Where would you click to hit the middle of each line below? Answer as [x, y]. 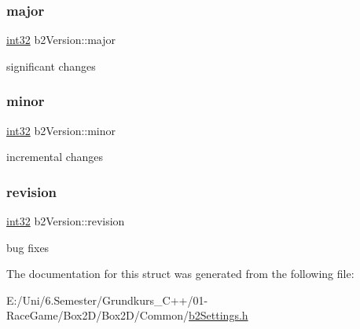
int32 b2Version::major [61, 40]
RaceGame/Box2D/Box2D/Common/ [98, 315]
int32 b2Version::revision [66, 221]
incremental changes [55, 157]
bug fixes [28, 247]
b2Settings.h [219, 315]
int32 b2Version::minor [61, 130]
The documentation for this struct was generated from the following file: [180, 274]
